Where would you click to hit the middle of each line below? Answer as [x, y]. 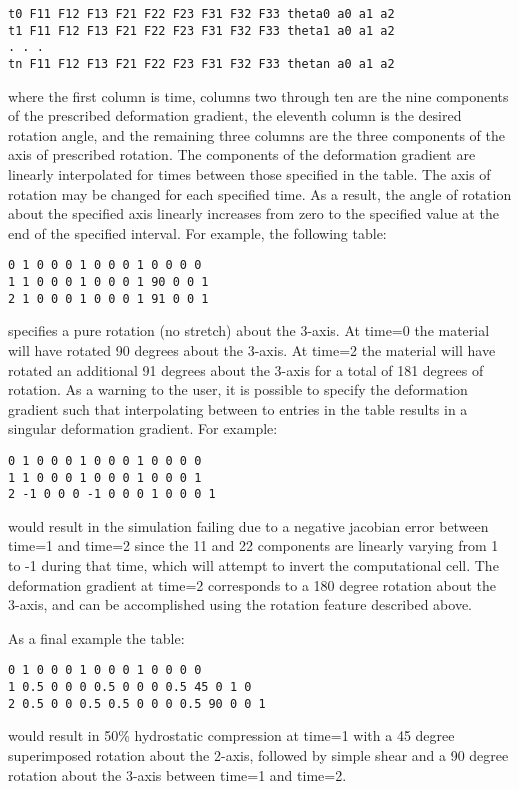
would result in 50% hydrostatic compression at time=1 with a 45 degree [231, 735]
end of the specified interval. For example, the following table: [197, 232]
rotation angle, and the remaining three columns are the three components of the [256, 134]
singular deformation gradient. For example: [143, 428]
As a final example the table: [96, 637]
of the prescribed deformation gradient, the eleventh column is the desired [235, 115]
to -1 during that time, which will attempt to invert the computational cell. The [253, 565]
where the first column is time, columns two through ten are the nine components [258, 95]
